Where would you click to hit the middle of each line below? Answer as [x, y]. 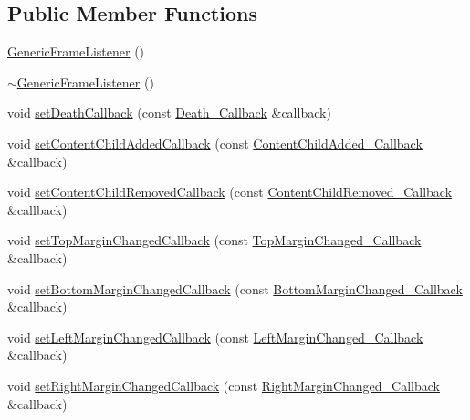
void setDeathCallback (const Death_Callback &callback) [169, 113]
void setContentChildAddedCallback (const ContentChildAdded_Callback [215, 143]
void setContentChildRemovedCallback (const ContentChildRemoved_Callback [230, 192]
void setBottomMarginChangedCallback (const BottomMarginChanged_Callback [235, 288]
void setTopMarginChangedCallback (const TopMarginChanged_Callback [214, 240]
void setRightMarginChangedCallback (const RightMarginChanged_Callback [224, 385]
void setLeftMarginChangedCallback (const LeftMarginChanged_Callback [215, 337]
